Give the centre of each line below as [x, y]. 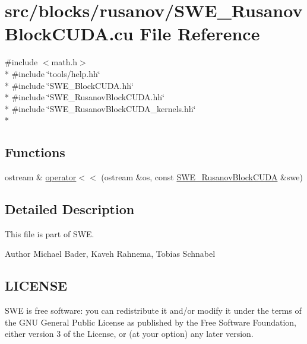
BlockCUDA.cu [69, 34]
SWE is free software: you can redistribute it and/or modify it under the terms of [153, 310]
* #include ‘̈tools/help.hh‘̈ [53, 73]
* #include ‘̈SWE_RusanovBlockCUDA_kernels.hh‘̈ [100, 108]
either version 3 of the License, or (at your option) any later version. [129, 334]
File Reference [200, 34]
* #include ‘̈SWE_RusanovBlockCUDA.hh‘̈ [85, 97]
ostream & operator [41, 177]
